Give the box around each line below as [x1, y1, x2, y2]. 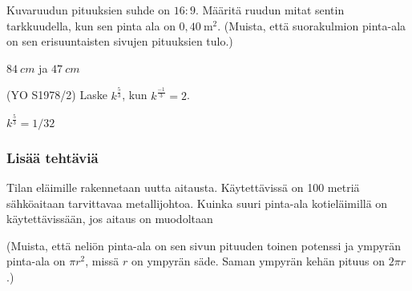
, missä [85, 253, 119, 269]
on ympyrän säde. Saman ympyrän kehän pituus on [131, 253, 386, 269]
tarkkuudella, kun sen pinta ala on [6, 17, 176, 34]
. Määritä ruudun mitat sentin [195, 2, 345, 18]
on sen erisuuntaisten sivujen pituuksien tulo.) [6, 33, 233, 50]
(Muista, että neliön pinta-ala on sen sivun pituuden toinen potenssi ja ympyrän [6, 237, 402, 253]
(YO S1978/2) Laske [6, 86, 107, 103]
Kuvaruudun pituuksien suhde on [6, 2, 171, 18]
